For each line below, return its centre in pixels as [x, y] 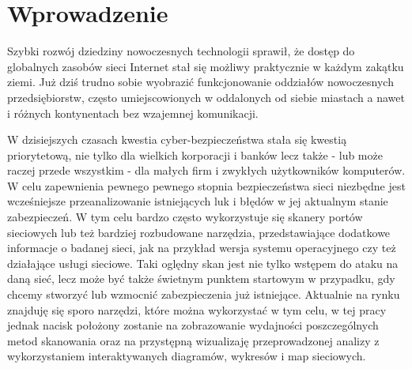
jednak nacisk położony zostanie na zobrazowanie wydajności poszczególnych [193, 325]
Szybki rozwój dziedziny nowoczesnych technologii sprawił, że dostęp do [181, 51]
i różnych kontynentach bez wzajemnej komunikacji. [133, 113]
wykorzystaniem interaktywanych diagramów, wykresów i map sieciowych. [187, 356]
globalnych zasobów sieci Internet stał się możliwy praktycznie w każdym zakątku [206, 66]
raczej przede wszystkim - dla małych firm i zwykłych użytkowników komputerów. [206, 170]
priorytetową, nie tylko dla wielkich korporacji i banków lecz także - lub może [195, 154]
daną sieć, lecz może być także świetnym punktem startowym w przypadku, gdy [201, 279]
